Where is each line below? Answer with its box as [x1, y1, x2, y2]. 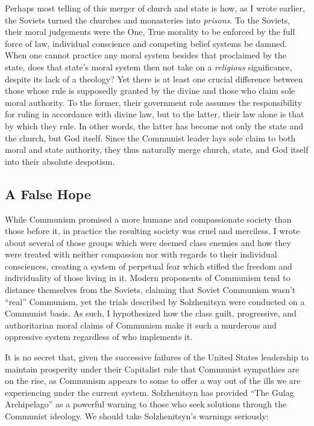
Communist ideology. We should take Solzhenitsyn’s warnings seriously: [5, 410, 269, 422]
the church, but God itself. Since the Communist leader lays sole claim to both [5, 131, 296, 144]
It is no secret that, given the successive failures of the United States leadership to [5, 351, 309, 363]
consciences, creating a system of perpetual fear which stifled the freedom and [5, 259, 292, 272]
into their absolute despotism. [5, 155, 115, 167]
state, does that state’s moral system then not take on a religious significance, [5, 60, 292, 73]
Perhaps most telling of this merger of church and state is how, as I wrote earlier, [5, 2, 305, 14]
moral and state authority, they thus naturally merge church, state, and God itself [5, 143, 309, 156]
